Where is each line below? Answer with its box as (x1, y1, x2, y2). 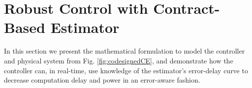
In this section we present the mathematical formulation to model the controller (4, 46, 245, 56)
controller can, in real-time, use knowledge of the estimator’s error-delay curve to (4, 65, 248, 75)
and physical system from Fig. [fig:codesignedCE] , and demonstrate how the (4, 55, 233, 65)
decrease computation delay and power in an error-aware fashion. (4, 75, 200, 85)
